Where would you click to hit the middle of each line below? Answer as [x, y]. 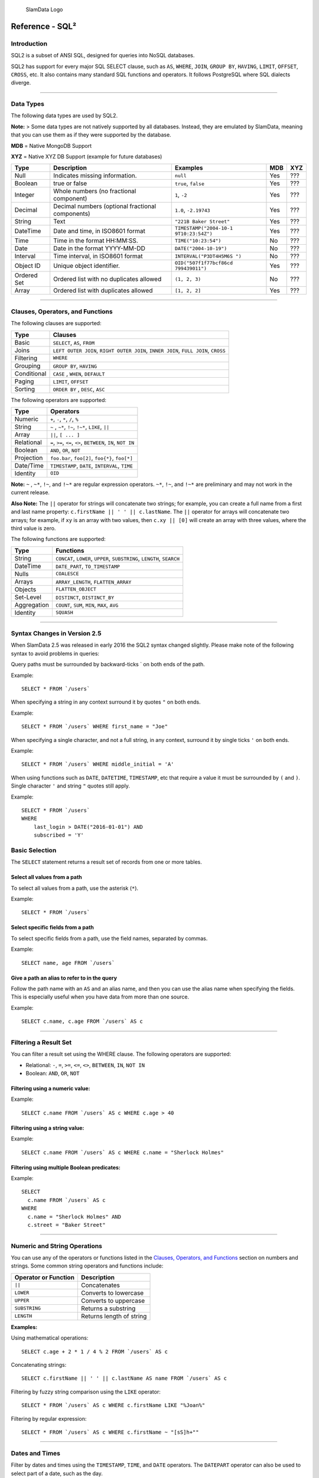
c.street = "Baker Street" [66, 1225]
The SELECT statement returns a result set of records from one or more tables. [106, 862]
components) [72, 214]
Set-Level [28, 597]
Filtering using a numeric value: [51, 1088]
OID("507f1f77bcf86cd [204, 263]
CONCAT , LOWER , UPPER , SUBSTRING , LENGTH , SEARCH [118, 558]
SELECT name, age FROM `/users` [68, 963]
